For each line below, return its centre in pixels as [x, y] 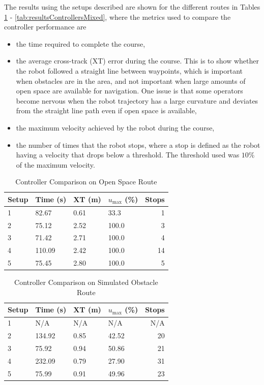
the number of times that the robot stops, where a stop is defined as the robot [138, 145]
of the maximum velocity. [55, 164]
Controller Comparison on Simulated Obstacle [86, 282]
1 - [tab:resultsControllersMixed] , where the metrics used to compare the [118, 17]
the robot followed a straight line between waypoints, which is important [129, 70]
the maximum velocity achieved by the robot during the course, [115, 127]
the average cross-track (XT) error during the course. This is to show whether [137, 61]
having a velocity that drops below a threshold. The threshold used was [128, 155]
